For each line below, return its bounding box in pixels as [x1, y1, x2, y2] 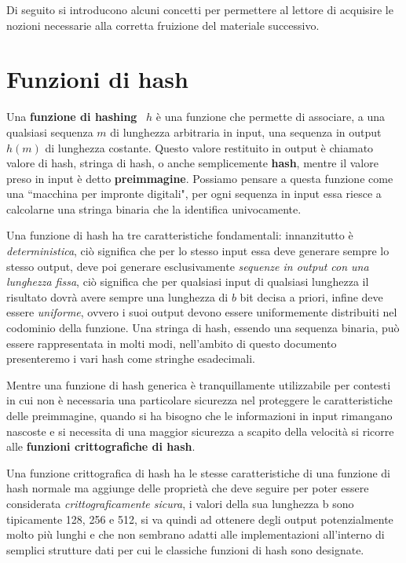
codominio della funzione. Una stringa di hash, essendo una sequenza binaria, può [6, 320, 400, 336]
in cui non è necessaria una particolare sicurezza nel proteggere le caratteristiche [6, 392, 393, 408]
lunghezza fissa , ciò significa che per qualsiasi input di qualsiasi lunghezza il [6, 273, 369, 290]
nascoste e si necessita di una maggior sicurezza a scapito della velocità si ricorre [6, 422, 394, 439]
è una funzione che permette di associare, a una [155, 108, 385, 125]
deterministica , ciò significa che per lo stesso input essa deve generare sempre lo [6, 243, 390, 259]
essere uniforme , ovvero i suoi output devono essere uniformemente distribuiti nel [6, 304, 397, 320]
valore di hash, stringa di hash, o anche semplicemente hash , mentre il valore [6, 155, 379, 171]
